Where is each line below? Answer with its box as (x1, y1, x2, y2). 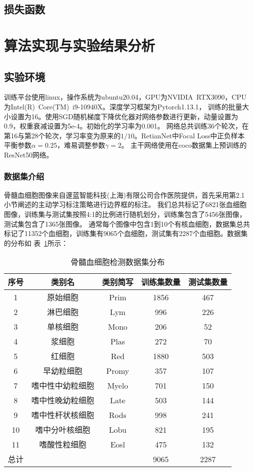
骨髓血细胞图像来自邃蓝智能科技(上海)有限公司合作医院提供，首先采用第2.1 (4, 189, 245, 200)
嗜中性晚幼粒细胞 (31, 394, 95, 406)
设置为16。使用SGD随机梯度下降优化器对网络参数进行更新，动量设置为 (10, 111, 238, 121)
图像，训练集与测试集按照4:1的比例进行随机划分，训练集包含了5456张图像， (4, 209, 246, 219)
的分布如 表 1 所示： (4, 237, 68, 248)
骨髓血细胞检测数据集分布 (71, 256, 165, 268)
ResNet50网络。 (4, 149, 53, 159)
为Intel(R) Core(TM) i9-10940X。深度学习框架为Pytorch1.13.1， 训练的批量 (4, 101, 242, 111)
